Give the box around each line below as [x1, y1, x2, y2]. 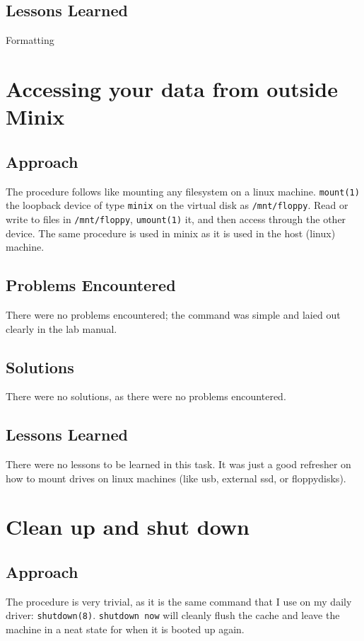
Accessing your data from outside [6, 74, 338, 103]
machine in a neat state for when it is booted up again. [6, 622, 245, 637]
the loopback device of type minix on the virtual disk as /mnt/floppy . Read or [6, 198, 348, 212]
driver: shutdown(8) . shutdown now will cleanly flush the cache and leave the [6, 608, 340, 623]
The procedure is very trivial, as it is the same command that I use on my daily [6, 594, 352, 608]
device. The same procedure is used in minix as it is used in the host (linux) [6, 225, 336, 240]
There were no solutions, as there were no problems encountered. [6, 389, 286, 404]
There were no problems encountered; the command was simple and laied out [6, 307, 341, 322]
